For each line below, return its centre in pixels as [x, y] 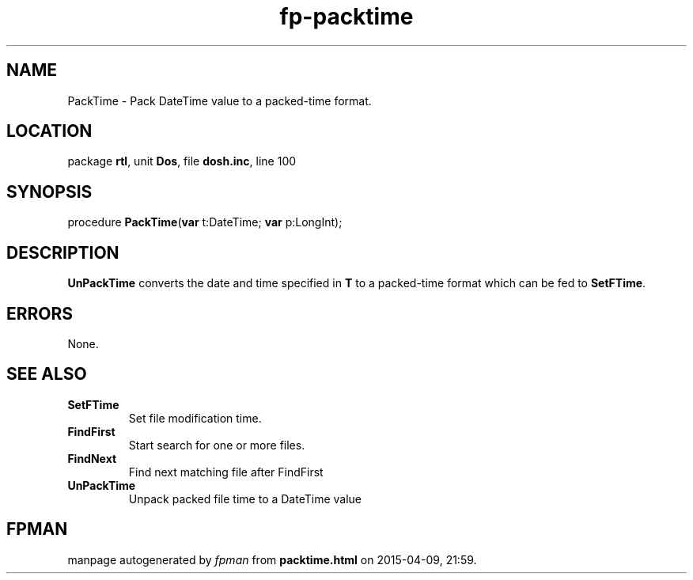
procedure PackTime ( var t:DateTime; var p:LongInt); [205, 222]
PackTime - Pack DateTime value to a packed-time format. [220, 100]
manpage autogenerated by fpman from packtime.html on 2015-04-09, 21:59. [272, 559]
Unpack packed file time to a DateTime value [245, 498]
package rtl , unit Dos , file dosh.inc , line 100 [182, 161]
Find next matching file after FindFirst [226, 472]
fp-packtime [346, 17]
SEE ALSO [47, 374]
